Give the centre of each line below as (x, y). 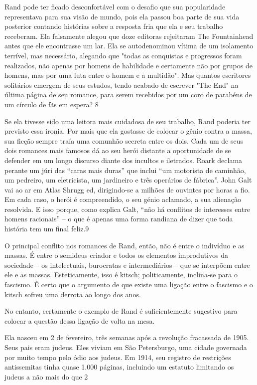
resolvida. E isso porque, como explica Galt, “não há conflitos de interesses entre (127, 209)
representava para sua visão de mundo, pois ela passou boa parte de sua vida (122, 16)
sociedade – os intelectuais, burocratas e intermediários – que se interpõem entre (127, 265)
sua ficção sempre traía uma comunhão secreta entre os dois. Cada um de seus (124, 140)
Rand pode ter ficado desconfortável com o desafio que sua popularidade (115, 6)
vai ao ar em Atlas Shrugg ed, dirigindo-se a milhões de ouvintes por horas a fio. (127, 189)
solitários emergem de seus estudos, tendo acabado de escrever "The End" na (122, 85)
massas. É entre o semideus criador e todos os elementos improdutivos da (116, 255)
